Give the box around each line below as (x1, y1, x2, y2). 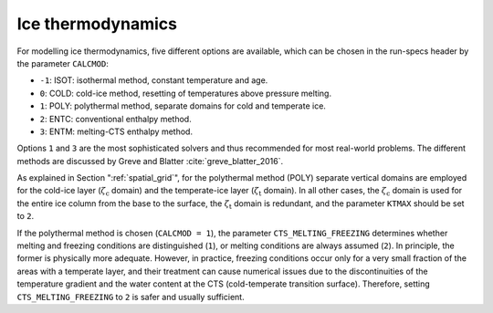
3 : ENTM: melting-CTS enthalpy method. (39, 126, 194, 137)
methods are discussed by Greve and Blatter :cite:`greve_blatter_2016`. (16, 155, 283, 166)
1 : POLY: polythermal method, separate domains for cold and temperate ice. (39, 100, 326, 111)
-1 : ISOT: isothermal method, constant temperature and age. (39, 75, 268, 86)
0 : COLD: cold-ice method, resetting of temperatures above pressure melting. (39, 88, 332, 99)
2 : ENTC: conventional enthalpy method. (39, 113, 192, 124)
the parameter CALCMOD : (16, 57, 109, 68)
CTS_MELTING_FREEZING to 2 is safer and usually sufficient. (16, 291, 246, 302)
